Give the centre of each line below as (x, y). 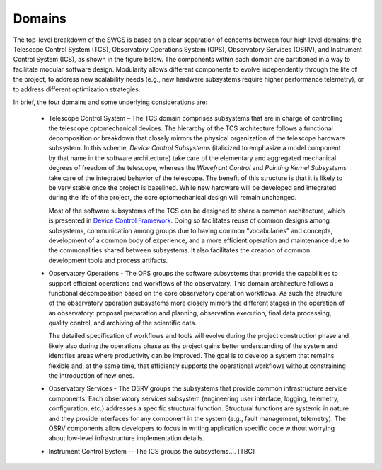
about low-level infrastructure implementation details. (126, 438)
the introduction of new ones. (91, 376)
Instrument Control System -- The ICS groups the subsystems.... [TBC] (152, 451)
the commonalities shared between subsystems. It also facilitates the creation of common (179, 250)
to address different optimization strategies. (77, 89)
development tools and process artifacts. (108, 260)
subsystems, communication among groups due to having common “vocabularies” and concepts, (190, 230)
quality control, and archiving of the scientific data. (123, 323)
